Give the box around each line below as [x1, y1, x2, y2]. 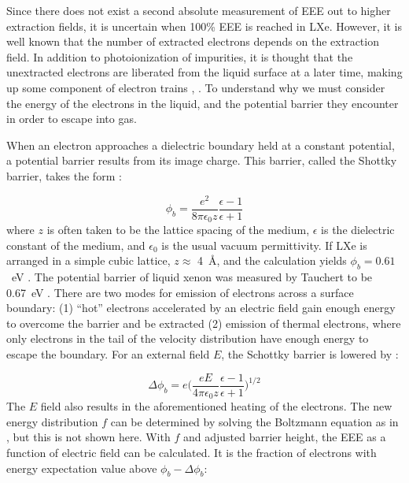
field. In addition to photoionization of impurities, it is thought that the [6, 48, 353, 65]
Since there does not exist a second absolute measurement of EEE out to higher [6, 2, 391, 18]
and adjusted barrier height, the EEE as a [182, 429, 386, 445]
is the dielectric [321, 221, 395, 238]
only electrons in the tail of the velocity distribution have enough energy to [6, 330, 369, 347]
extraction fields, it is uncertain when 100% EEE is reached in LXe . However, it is [6, 17, 402, 34]
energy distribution [6, 413, 98, 429]
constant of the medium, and [6, 236, 146, 253]
